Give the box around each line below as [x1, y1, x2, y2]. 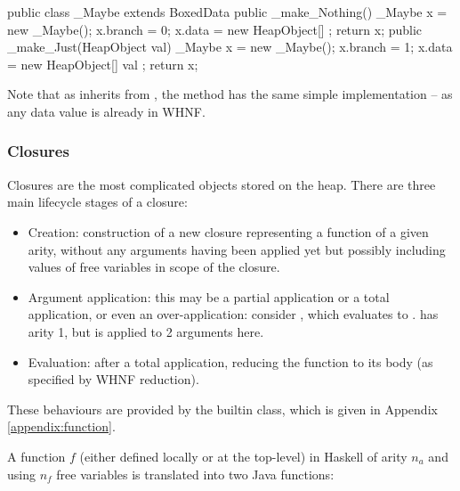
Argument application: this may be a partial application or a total [28, 287, 390, 306]
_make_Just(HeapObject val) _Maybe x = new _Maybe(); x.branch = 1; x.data [7, 37, 453, 56]
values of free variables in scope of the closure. [28, 258, 280, 276]
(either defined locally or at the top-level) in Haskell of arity [79, 446, 408, 465]
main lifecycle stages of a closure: [7, 192, 188, 211]
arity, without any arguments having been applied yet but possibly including [28, 240, 446, 258]
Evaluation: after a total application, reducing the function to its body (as [28, 352, 433, 371]
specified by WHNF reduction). [28, 370, 199, 389]
